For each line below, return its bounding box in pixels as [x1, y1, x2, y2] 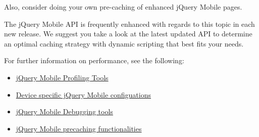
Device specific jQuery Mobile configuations [16, 89, 151, 100]
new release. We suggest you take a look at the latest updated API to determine [4, 28, 252, 39]
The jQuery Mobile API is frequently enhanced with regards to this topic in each [4, 18, 255, 29]
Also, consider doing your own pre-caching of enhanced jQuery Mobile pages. [4, 2, 242, 12]
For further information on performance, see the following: [4, 55, 184, 66]
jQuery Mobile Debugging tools [16, 106, 113, 117]
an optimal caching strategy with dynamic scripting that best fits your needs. [4, 38, 244, 49]
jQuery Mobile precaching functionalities [16, 123, 142, 133]
